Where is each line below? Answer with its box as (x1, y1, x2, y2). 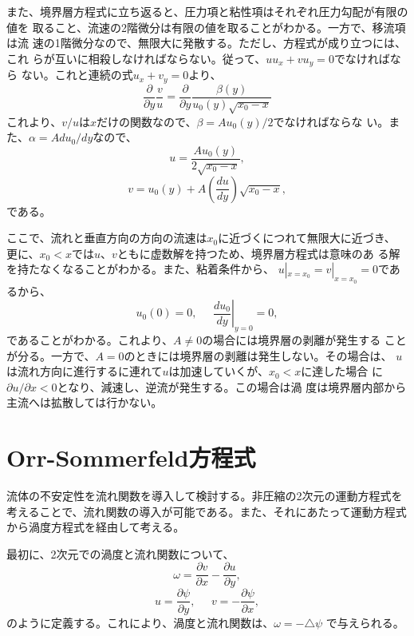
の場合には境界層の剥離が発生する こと (202, 331, 407, 348)
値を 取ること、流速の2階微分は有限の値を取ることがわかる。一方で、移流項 (6, 18, 406, 35)
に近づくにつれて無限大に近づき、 (218, 229, 396, 246)
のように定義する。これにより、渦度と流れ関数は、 (6, 614, 274, 630)
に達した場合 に (301, 363, 383, 380)
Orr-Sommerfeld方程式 (6, 441, 256, 474)
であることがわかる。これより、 (6, 331, 174, 348)
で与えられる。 (325, 614, 404, 630)
